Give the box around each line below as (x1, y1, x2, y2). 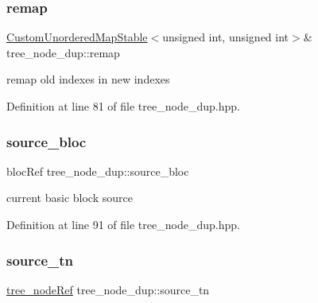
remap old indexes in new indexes (6, 71, 170, 87)
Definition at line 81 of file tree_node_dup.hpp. (6, 98, 240, 114)
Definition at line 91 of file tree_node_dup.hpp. (6, 216, 240, 232)
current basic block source (6, 189, 133, 206)
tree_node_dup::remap (6, 44, 120, 60)
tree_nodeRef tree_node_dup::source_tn (6, 281, 210, 297)
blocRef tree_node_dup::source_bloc (6, 162, 189, 179)
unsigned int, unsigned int (162, 29, 289, 45)
